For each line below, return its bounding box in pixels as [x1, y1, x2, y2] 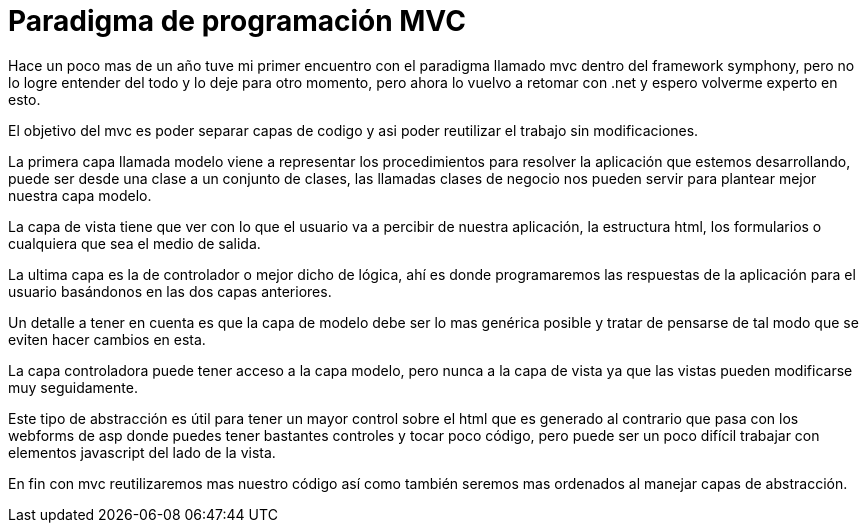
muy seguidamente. [8, 378, 138, 396]
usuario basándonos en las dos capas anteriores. [8, 282, 332, 300]
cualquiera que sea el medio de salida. [8, 234, 261, 252]
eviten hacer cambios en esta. [8, 330, 206, 348]
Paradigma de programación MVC [8, 4, 466, 38]
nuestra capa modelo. [8, 186, 152, 204]
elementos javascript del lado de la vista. [8, 443, 276, 461]
